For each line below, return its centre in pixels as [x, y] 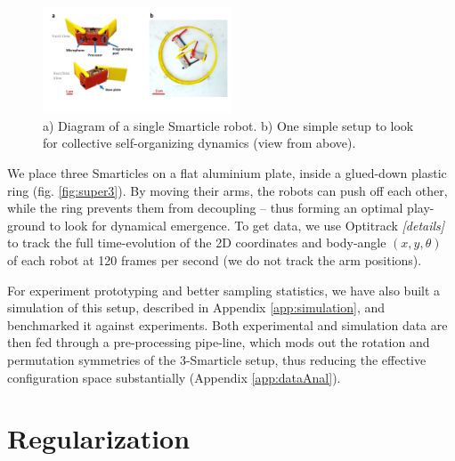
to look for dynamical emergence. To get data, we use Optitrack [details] [247, 225]
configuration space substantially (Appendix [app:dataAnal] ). [174, 377]
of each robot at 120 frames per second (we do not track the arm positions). [215, 260]
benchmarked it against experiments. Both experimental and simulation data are [227, 324]
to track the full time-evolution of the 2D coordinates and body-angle [197, 243]
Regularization [99, 438]
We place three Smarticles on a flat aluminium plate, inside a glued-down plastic [227, 173]
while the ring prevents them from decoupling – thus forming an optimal [205, 208]
